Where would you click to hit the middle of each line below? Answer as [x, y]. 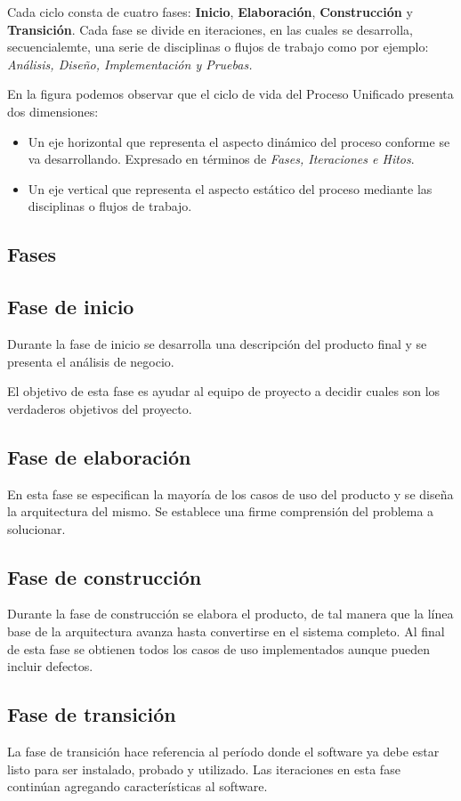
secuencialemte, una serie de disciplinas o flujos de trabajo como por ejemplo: [218, 47]
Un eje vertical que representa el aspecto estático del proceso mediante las [230, 188]
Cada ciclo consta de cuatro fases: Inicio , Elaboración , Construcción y [210, 12]
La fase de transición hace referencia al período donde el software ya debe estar [223, 752]
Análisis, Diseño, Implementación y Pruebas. [130, 64]
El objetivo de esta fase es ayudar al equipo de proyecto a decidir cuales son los [224, 391]
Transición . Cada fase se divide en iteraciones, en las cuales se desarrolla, [210, 29]
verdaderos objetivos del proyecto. [100, 408]
